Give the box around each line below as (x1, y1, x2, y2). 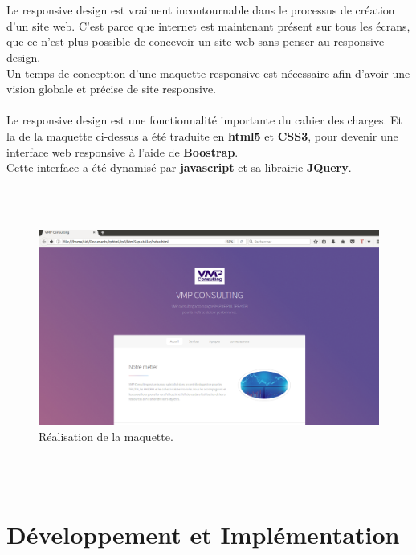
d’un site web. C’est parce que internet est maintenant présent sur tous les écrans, (6, 17, 410, 34)
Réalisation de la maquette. (39, 427, 173, 444)
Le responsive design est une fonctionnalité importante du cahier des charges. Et (6, 112, 402, 129)
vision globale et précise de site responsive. (6, 80, 216, 97)
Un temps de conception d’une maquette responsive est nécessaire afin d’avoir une (6, 64, 410, 81)
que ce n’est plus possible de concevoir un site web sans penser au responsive (6, 33, 385, 50)
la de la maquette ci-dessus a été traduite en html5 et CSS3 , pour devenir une (6, 127, 398, 144)
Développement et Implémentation (6, 517, 400, 550)
